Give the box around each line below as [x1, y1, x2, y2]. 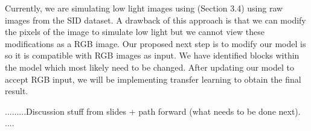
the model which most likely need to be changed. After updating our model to [5, 60, 294, 73]
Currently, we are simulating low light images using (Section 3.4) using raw [5, 2, 283, 14]
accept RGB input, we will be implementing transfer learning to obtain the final [5, 72, 301, 85]
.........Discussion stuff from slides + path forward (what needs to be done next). [5, 104, 301, 117]
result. [5, 85, 28, 97]
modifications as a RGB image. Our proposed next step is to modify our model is [5, 37, 306, 50]
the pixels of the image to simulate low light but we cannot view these [5, 25, 265, 38]
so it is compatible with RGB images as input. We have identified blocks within [5, 49, 300, 62]
